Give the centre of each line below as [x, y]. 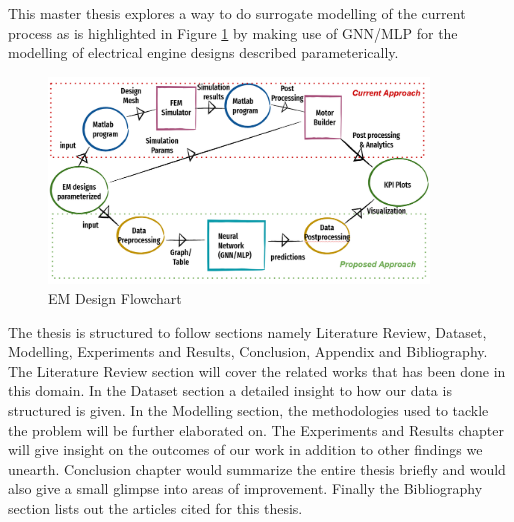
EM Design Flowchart [115, 297]
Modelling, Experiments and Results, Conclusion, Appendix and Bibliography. [248, 351]
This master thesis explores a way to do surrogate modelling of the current [237, 13]
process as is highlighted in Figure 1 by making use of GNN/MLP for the [233, 32]
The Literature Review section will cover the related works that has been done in [257, 370]
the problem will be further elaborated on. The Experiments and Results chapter [256, 429]
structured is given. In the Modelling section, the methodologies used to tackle [248, 409]
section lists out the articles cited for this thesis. [155, 507]
